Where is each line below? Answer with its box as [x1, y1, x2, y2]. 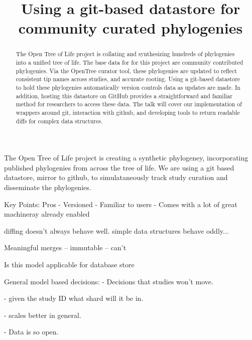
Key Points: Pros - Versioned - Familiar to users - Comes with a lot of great [4, 199, 237, 209]
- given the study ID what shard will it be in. [4, 293, 144, 303]
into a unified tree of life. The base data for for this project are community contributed [16, 58, 243, 67]
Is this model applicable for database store [4, 259, 135, 270]
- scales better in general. [4, 309, 81, 320]
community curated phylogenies [18, 18, 243, 38]
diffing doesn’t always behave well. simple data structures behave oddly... [4, 225, 229, 236]
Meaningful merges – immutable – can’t [4, 242, 127, 253]
